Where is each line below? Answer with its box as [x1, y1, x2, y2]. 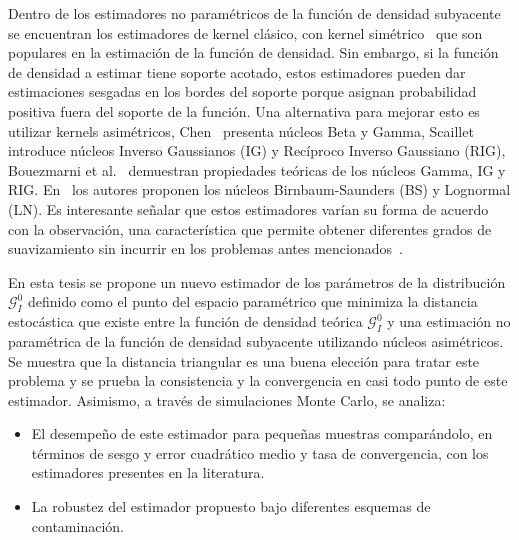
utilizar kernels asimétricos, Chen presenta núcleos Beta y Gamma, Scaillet [8, 120, 474, 141]
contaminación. [31, 515, 124, 536]
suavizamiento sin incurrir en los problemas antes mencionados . [8, 238, 403, 259]
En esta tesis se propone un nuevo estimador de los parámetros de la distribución [8, 271, 506, 292]
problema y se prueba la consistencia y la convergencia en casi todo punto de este [8, 370, 508, 391]
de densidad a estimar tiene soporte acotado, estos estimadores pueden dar [8, 61, 466, 82]
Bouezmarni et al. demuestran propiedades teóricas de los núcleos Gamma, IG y [8, 159, 506, 180]
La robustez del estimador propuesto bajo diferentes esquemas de [31, 496, 431, 517]
